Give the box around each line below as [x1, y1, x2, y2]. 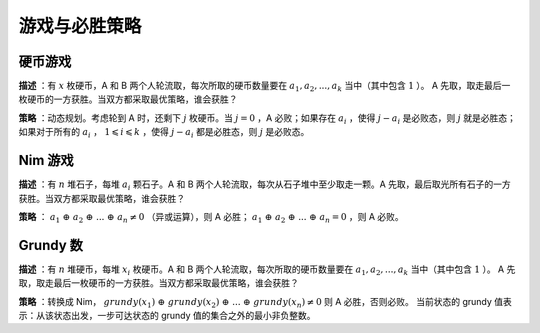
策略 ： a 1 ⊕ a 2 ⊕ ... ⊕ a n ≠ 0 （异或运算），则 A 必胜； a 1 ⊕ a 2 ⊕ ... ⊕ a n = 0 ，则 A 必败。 [18, 210, 404, 225]
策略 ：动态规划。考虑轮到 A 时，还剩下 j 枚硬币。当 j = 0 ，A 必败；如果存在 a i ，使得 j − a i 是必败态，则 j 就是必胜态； [18, 111, 517, 126]
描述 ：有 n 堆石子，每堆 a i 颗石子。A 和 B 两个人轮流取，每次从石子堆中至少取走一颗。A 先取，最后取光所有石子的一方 [18, 178, 512, 192]
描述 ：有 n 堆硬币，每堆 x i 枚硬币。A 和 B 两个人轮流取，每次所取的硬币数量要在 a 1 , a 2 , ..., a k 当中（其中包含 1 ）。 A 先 [18, 263, 516, 277]
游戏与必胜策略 [18, 15, 142, 37]
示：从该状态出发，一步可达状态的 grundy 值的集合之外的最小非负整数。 [18, 310, 316, 321]
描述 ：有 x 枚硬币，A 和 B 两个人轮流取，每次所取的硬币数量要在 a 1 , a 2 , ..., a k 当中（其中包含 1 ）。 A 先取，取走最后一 [18, 80, 511, 94]
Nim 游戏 [18, 152, 74, 169]
